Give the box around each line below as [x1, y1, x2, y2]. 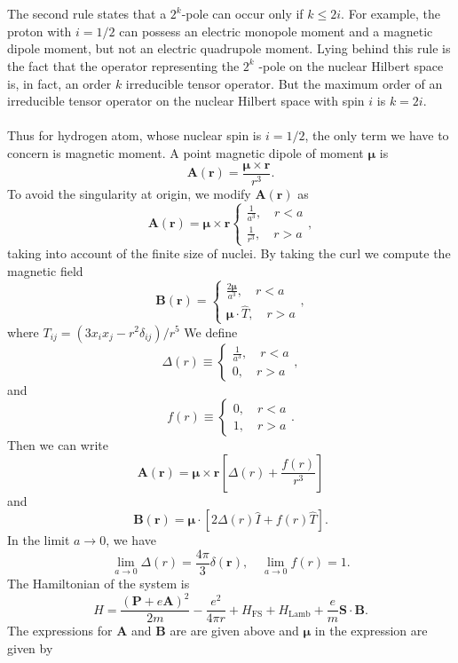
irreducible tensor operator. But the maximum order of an [125, 74, 443, 92]
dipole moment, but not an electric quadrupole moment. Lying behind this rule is [7, 39, 451, 58]
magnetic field [7, 261, 83, 280]
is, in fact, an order [7, 74, 112, 92]
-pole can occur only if [181, 4, 304, 23]
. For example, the [341, 4, 440, 23]
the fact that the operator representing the [7, 56, 240, 75]
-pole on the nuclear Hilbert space [258, 56, 444, 75]
